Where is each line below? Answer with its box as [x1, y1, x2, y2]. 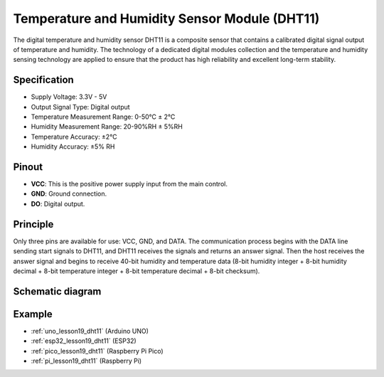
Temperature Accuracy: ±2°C [31, 132, 117, 141]
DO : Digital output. [31, 199, 85, 208]
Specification [13, 74, 74, 86]
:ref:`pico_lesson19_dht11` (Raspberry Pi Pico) [31, 346, 164, 355]
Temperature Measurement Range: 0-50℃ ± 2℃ [31, 112, 176, 121]
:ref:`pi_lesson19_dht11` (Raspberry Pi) [31, 356, 142, 366]
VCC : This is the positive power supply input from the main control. [31, 180, 228, 188]
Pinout [13, 161, 43, 173]
